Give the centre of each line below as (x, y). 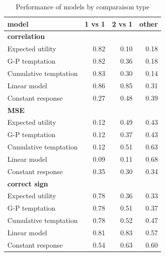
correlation (26, 36)
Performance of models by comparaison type (82, 6)
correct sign (28, 183)
